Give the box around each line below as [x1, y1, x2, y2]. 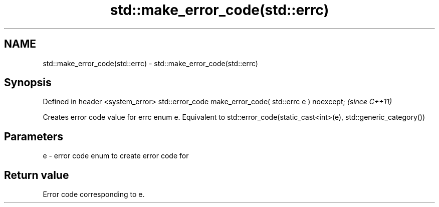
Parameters [4, 130, 63, 143]
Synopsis [4, 76, 52, 89]
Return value [4, 168, 69, 181]
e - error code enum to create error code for [43, 151, 189, 160]
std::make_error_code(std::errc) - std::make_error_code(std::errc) [43, 59, 258, 68]
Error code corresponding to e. [43, 190, 145, 199]
